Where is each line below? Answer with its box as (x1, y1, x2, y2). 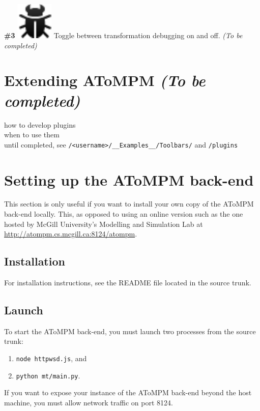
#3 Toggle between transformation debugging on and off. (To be (4, 30, 243, 40)
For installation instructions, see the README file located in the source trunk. (4, 277, 251, 288)
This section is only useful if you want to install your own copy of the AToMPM (4, 198, 254, 209)
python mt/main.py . (16, 370, 80, 380)
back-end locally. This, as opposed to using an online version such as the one (4, 209, 243, 219)
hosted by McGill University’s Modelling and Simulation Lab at (4, 218, 203, 229)
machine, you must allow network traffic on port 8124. (4, 397, 173, 407)
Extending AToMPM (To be (4, 70, 206, 91)
